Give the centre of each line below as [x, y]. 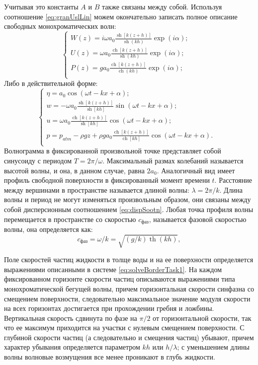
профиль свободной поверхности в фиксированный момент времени [107, 180]
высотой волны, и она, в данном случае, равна [74, 170]
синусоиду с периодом [38, 160]
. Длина [231, 189]
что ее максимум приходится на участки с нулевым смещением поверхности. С [124, 328]
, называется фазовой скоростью [198, 219]
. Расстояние [233, 180]
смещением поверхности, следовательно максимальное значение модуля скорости [127, 298]
